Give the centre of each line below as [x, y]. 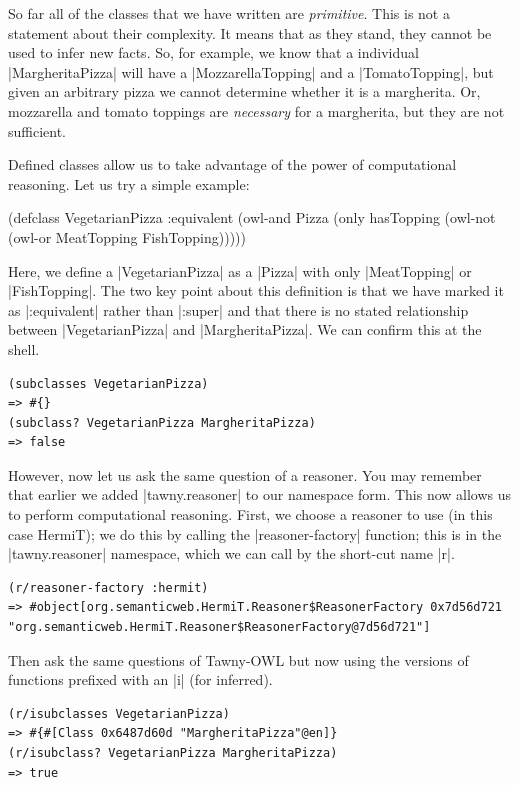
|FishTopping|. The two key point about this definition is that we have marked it [256, 290]
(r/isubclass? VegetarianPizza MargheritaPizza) [173, 753]
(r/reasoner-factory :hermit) [108, 587]
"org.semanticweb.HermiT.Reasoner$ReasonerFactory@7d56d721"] [219, 627]
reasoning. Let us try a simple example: [129, 183]
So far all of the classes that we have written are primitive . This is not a [229, 13]
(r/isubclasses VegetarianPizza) [119, 713]
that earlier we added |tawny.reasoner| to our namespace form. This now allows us [260, 494]
